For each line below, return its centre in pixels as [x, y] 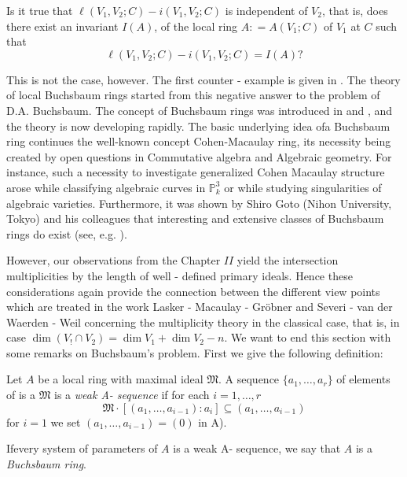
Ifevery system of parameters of [82, 448]
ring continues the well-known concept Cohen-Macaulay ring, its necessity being [199, 141]
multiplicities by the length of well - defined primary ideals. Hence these [180, 275]
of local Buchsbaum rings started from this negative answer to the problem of [193, 95]
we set [66, 422]
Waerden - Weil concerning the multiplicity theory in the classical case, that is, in [203, 322]
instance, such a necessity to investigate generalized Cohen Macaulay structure [196, 172]
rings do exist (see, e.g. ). [67, 233]
